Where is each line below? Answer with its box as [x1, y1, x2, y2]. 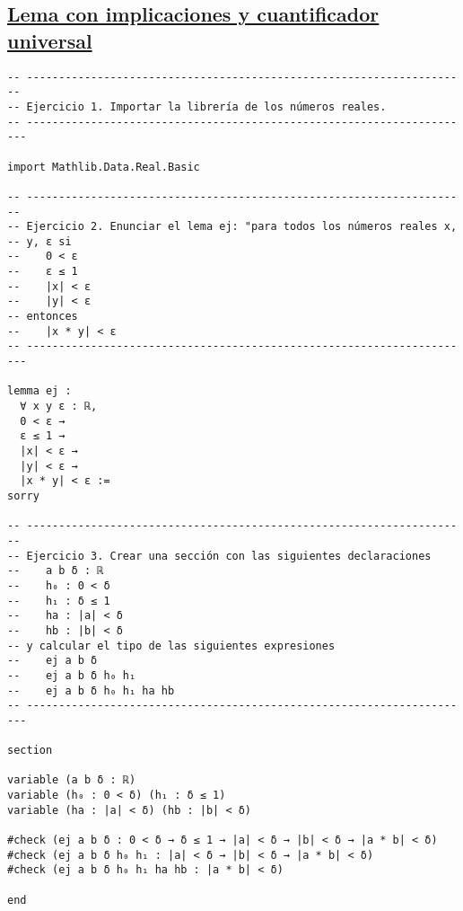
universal [7, 26, 92, 54]
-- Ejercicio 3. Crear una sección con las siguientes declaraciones [7, 549, 432, 562]
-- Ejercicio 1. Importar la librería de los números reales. [7, 100, 387, 113]
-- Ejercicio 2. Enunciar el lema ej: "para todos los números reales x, [7, 220, 458, 234]
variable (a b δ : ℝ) [7, 774, 136, 787]
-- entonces [7, 310, 78, 323]
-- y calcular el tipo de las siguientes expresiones [7, 639, 336, 652]
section [7, 744, 53, 757]
